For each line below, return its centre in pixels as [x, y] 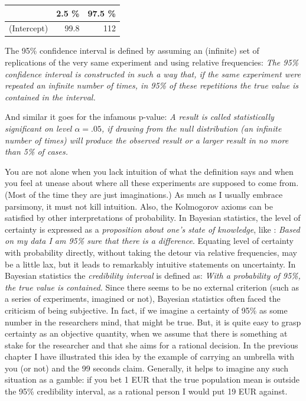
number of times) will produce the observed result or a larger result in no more [147, 140]
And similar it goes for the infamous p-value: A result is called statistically [139, 117]
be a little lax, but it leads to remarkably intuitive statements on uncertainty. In [150, 264]
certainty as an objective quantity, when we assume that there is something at [146, 333]
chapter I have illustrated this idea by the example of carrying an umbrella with [149, 356]
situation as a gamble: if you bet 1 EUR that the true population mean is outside [152, 379]
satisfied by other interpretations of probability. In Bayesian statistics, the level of [153, 218]
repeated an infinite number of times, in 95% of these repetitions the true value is [152, 85]
